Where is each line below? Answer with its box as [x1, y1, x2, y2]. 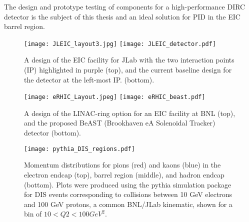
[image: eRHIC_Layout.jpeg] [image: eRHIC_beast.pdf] [24, 93, 205, 101]
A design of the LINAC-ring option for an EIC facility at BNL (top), [24, 107, 235, 118]
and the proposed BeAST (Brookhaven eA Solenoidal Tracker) [24, 117, 215, 128]
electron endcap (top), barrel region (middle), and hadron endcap [24, 169, 224, 179]
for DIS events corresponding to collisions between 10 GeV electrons [24, 189, 232, 199]
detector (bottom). [24, 127, 81, 138]
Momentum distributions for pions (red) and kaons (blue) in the [24, 159, 221, 170]
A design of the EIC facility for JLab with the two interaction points [24, 54, 234, 65]
